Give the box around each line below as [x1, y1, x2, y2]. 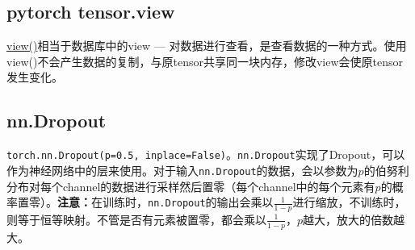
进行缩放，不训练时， [292, 194, 406, 210]
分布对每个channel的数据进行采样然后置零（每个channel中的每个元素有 [6, 177, 375, 194]
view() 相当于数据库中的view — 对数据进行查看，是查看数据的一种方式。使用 [6, 37, 407, 54]
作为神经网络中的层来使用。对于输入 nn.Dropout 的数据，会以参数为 [6, 161, 358, 178]
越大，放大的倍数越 [302, 210, 405, 227]
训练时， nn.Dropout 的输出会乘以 [102, 194, 274, 210]
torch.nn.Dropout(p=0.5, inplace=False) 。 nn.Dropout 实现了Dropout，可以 [6, 146, 405, 163]
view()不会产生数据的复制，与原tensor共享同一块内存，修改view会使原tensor [6, 52, 404, 69]
